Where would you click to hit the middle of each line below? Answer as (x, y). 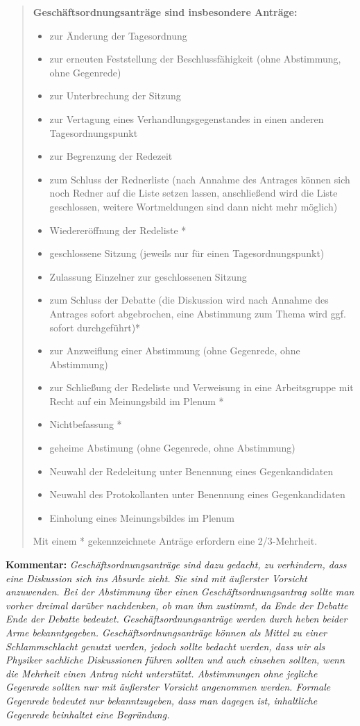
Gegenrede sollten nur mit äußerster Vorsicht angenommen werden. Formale (168, 687)
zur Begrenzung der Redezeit (111, 156)
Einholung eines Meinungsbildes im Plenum (142, 517)
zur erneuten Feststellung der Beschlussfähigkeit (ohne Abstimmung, (195, 59)
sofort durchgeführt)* (95, 327)
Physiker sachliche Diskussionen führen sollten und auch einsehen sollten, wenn (175, 660)
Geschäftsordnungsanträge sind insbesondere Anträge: (165, 12)
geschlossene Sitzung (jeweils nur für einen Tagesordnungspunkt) (187, 253)
